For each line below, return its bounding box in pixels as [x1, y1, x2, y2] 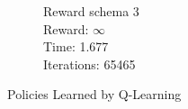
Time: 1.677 [43, 37, 109, 56]
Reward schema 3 [43, 2, 139, 20]
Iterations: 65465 [43, 54, 136, 73]
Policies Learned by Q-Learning [7, 85, 182, 104]
